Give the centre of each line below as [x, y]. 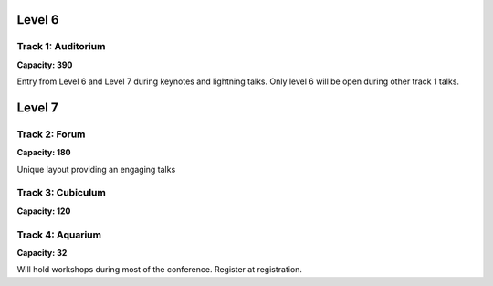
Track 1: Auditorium [61, 47]
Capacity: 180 [44, 153]
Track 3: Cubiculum [62, 193]
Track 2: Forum [51, 134]
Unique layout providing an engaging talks [96, 169]
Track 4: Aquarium [59, 235]
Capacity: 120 [44, 211]
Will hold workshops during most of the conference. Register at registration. [160, 270]
